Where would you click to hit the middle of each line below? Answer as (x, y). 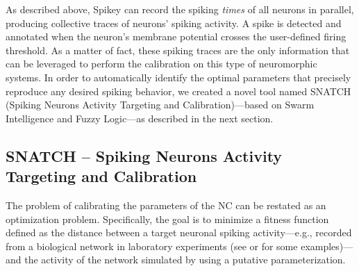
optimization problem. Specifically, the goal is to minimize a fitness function (167, 219)
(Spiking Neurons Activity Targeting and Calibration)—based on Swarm (160, 105)
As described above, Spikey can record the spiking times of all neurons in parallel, (180, 9)
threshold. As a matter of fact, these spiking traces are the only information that (178, 50)
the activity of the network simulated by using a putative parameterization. (185, 260)
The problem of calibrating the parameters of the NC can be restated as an (166, 205)
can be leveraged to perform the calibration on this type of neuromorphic (161, 64)
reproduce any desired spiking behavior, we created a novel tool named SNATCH (178, 91)
